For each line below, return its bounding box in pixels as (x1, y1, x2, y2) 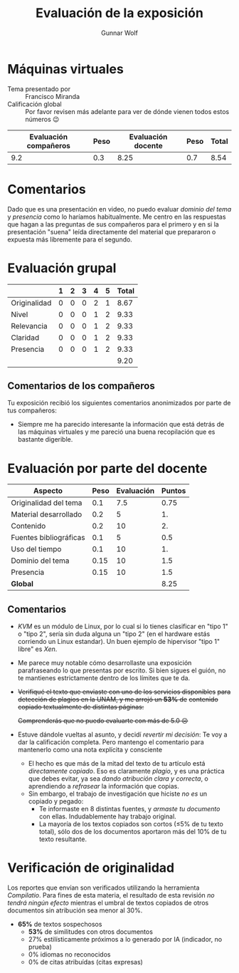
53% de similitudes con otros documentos (28, 927, 153, 936)
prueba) (28, 942, 52, 952)
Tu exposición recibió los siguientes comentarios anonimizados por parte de (7, 399, 231, 407)
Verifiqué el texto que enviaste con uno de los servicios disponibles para (17, 687, 231, 696)
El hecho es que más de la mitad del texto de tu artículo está (28, 759, 206, 768)
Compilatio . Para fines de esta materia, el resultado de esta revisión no (7, 891, 215, 900)
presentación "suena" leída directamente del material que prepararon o (7, 227, 216, 236)
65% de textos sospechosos (17, 920, 102, 929)
